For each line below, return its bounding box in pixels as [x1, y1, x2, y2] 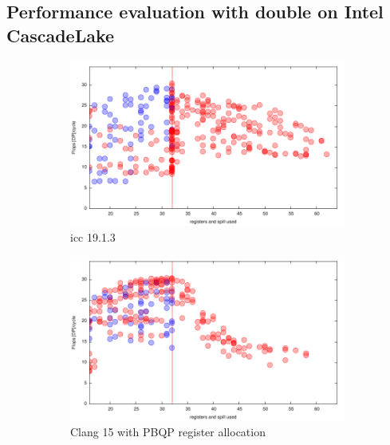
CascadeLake [6, 22, 115, 47]
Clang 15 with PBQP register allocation [70, 423, 266, 440]
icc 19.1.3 [70, 228, 116, 245]
